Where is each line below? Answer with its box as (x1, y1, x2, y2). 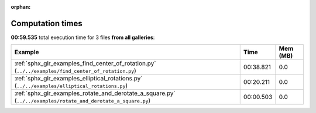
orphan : (11, 3, 31, 10)
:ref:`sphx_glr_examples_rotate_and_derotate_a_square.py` (14, 89, 176, 97)
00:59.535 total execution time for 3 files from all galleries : (11, 34, 155, 41)
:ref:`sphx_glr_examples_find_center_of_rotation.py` (14, 59, 156, 68)
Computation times (11, 18, 83, 29)
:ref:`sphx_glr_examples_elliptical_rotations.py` (14, 75, 143, 83)
